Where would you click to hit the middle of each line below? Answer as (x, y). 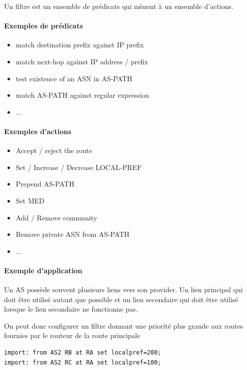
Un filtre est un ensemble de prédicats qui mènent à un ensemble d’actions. (119, 6)
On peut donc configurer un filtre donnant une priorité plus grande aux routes (124, 325)
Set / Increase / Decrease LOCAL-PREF (79, 167)
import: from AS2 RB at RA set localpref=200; (83, 353)
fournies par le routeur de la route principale (72, 335)
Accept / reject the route (54, 150)
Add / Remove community (56, 217)
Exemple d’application (43, 270)
